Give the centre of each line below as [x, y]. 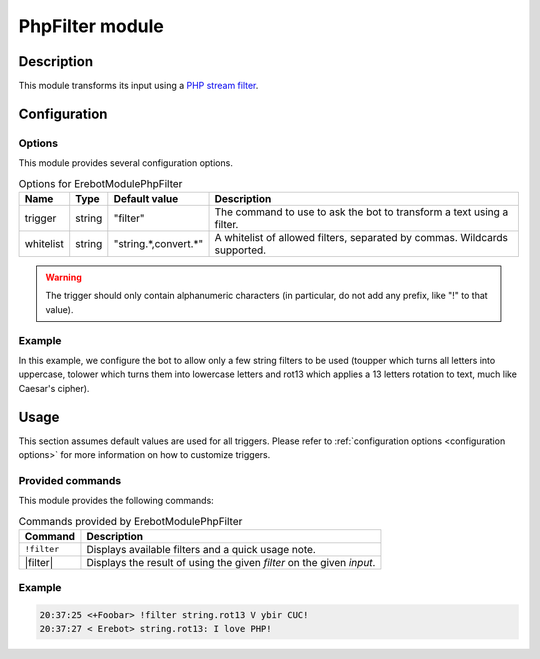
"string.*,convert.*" [158, 243]
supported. [240, 250]
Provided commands [70, 480]
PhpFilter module [91, 26]
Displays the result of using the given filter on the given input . [231, 562]
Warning [63, 277]
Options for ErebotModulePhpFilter [100, 183]
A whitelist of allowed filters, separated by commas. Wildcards [361, 237]
